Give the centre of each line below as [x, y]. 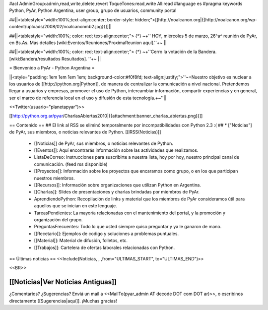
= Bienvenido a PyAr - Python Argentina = [52, 68]
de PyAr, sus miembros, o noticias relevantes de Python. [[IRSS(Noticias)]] [85, 132]
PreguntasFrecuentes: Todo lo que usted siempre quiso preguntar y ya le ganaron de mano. [128, 227]
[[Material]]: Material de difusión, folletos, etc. [81, 241]
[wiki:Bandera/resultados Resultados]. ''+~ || [55, 59]
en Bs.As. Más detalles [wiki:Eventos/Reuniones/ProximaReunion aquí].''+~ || [88, 43]
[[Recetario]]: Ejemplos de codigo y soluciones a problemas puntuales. [106, 234]
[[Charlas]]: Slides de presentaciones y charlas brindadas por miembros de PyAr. [117, 192]
